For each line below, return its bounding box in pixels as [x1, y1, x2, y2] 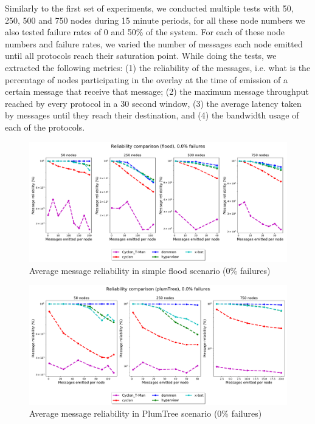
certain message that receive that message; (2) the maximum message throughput [5, 85, 309, 98]
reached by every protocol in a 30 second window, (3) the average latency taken [5, 97, 302, 109]
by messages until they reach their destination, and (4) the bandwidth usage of [5, 109, 299, 121]
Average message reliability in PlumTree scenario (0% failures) [29, 407, 262, 420]
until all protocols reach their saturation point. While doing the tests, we [5, 49, 277, 62]
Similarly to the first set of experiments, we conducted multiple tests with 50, [5, 2, 294, 14]
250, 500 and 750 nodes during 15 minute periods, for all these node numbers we [5, 13, 305, 26]
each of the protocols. [5, 120, 85, 133]
